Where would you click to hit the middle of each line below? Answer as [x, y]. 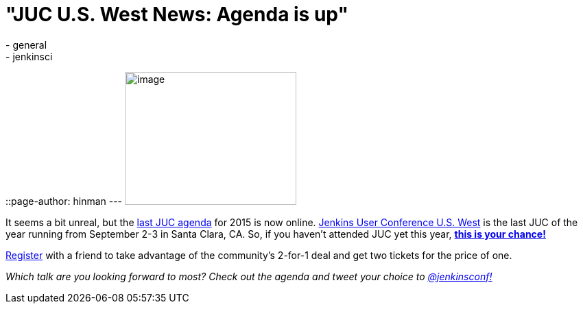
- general [26, 45]
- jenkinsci [29, 56]
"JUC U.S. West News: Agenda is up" [177, 14]
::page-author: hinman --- [64, 201]
